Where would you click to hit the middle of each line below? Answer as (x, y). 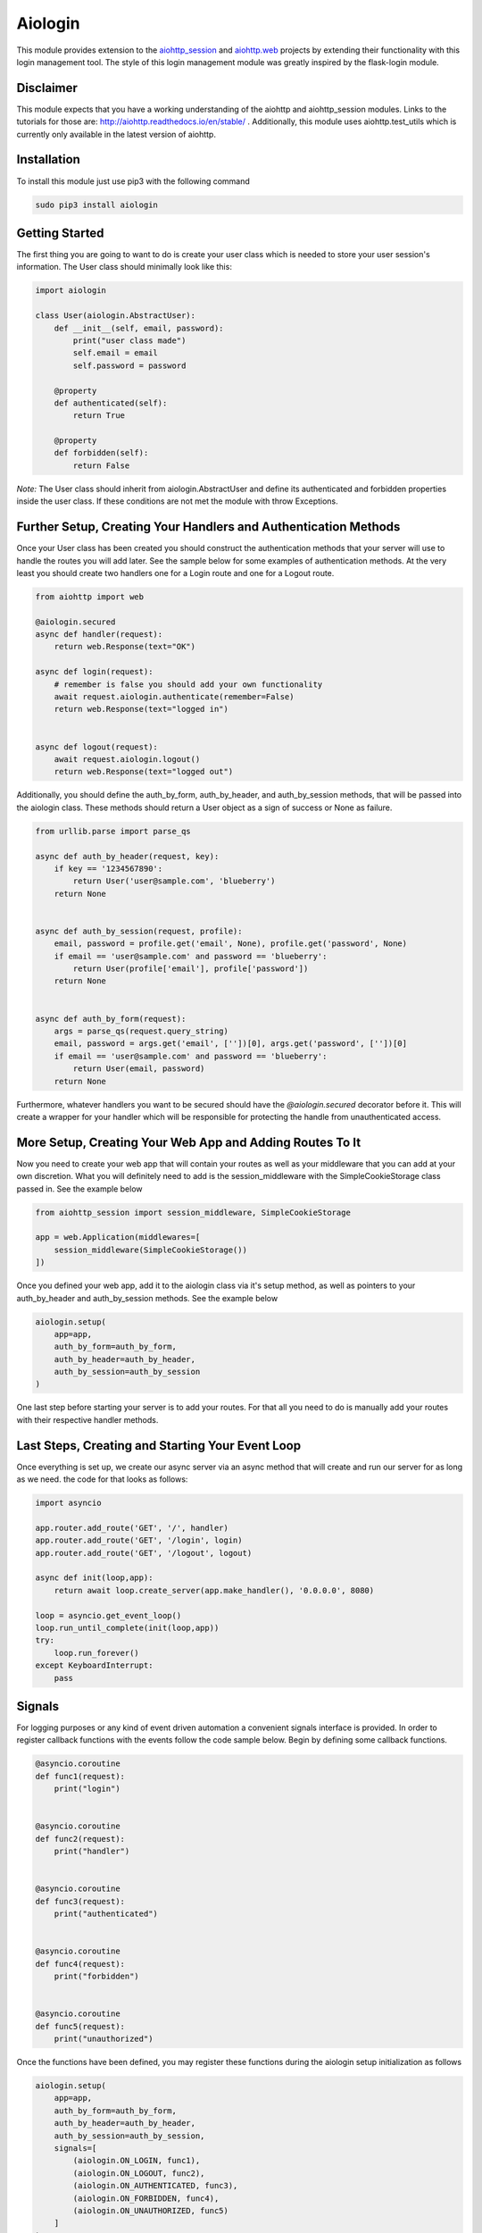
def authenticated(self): (111, 403)
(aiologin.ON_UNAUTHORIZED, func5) (151, 2210)
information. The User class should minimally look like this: (124, 267)
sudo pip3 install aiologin (96, 205)
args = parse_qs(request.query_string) (141, 1031)
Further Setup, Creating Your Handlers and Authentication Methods (208, 527)
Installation (48, 159)
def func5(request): (80, 2026)
